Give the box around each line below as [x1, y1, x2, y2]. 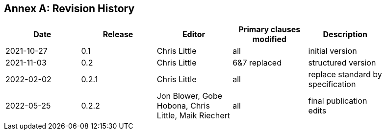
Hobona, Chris [156, 101, 210, 111]
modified [252, 34, 287, 45]
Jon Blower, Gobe [156, 91, 223, 101]
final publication [308, 96, 367, 106]
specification [308, 79, 356, 89]
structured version [308, 58, 376, 68]
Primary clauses [238, 24, 301, 35]
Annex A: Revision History [4, 2, 135, 15]
